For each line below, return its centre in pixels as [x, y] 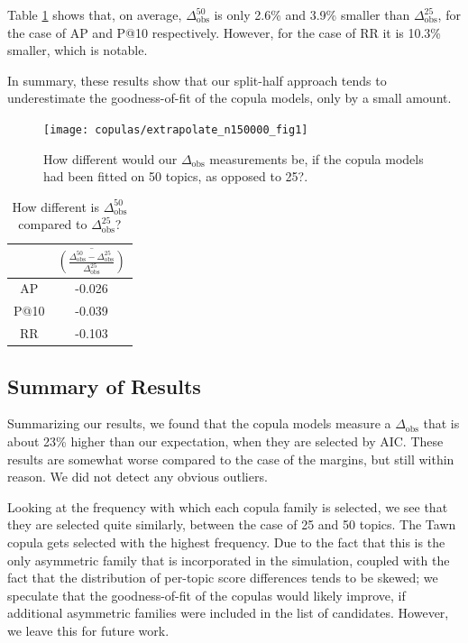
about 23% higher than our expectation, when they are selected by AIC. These [225, 441]
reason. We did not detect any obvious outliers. [138, 477]
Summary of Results [104, 386]
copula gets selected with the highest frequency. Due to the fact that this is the [226, 542]
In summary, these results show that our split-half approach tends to [197, 80]
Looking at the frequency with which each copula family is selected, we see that [228, 506]
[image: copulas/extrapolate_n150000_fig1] [176, 129]
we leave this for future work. [88, 630]
